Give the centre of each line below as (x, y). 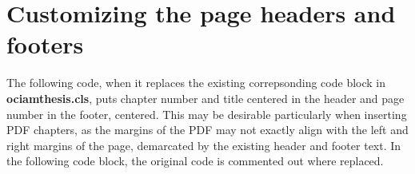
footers (45, 44)
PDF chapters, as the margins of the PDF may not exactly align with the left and (207, 130)
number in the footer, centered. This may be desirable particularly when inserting (207, 114)
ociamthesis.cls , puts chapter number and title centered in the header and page (206, 98)
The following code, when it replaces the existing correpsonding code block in (196, 83)
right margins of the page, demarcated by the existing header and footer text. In (204, 145)
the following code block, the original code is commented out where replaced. (195, 161)
